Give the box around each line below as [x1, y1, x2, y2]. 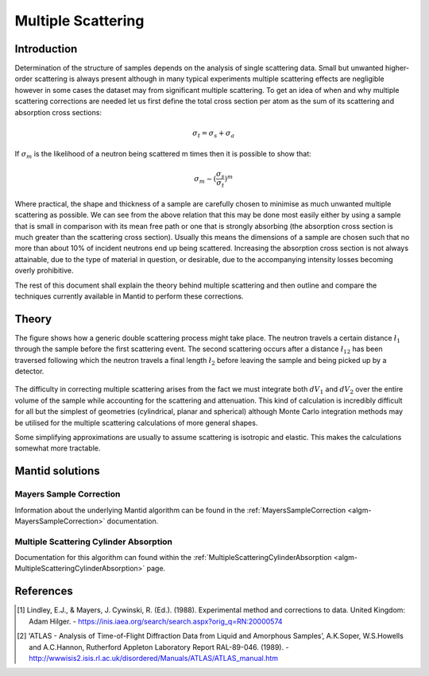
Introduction [14, 42, 78, 56]
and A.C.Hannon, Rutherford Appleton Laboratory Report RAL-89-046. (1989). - [29, 642, 289, 651]
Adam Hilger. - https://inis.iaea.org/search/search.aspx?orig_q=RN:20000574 [29, 616, 283, 626]
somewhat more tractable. [14, 443, 101, 453]
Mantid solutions [14, 465, 100, 478]
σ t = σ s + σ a [191, 128, 235, 139]
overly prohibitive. [14, 266, 75, 276]
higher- [385, 64, 409, 73]
